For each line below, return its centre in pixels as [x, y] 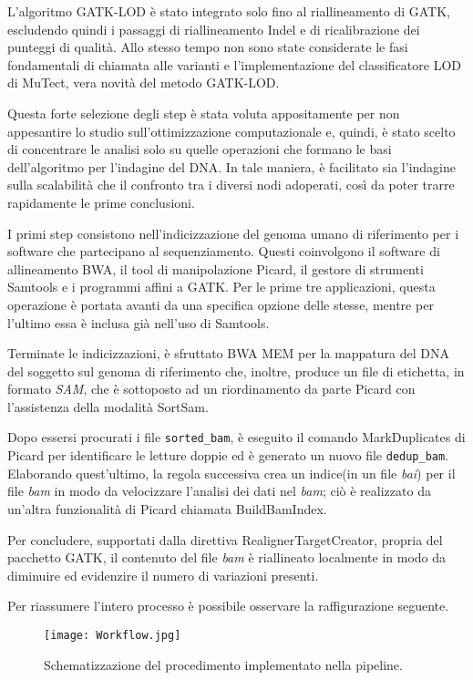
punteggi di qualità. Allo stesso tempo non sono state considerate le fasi [208, 47]
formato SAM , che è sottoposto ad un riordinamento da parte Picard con [211, 389]
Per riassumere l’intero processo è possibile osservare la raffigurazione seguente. [228, 606]
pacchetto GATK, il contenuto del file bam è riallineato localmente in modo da [227, 557]
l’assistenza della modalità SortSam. [108, 406]
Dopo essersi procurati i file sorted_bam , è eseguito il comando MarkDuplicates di [236, 437]
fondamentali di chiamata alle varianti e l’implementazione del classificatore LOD [234, 64]
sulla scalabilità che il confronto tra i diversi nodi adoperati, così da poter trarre [231, 185]
